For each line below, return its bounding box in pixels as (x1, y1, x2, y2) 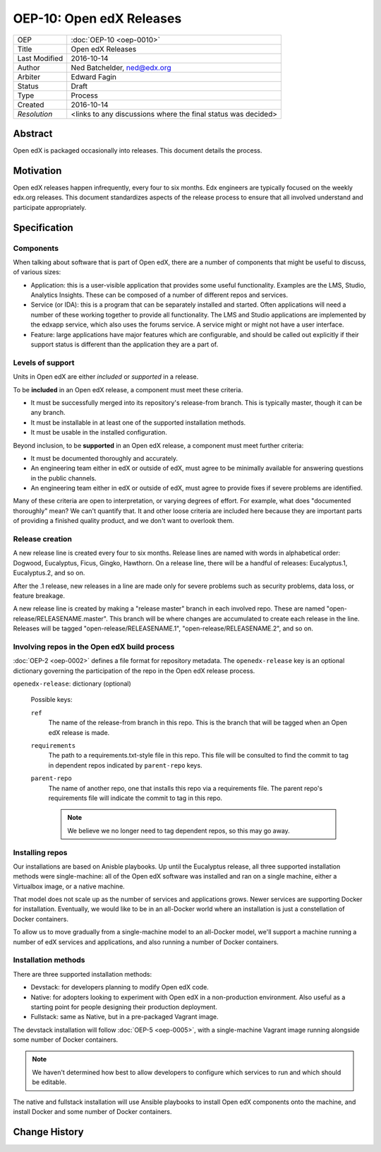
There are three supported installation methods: (13, 970, 152, 978)
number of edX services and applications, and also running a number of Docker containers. (13, 937, 279, 946)
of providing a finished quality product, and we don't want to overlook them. (13, 517, 234, 525)
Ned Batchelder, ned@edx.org (71, 62, 172, 72)
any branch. (30, 409, 66, 417)
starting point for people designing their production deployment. (30, 1002, 218, 1011)
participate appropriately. (13, 203, 87, 211)
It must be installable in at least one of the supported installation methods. (30, 418, 246, 427)
